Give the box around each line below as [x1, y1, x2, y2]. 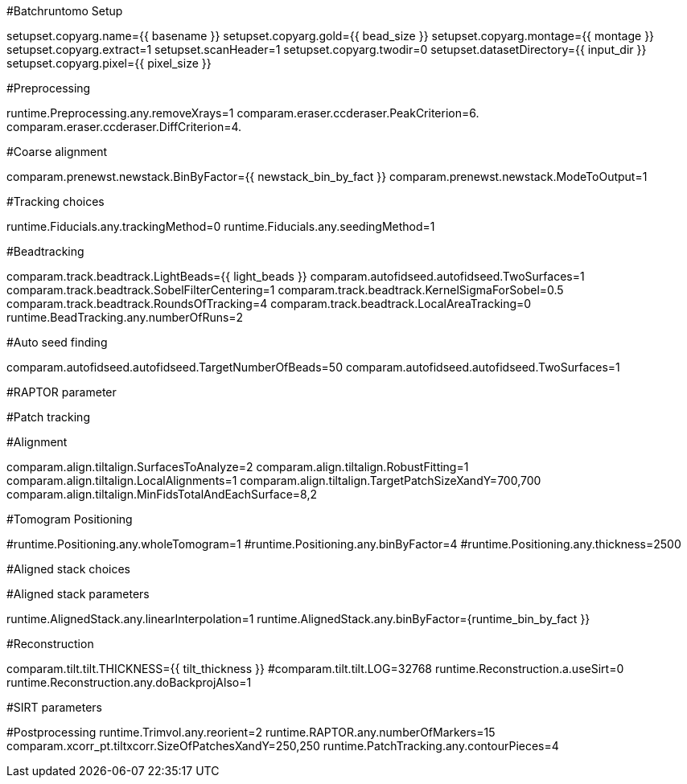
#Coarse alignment [6, 145, 108, 158]
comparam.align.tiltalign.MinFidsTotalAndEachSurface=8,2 [6, 487, 318, 501]
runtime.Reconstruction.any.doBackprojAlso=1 [6, 675, 252, 689]
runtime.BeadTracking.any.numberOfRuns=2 [6, 310, 244, 324]
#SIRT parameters [6, 700, 102, 714]
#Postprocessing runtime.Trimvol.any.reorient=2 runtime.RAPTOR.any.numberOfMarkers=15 [6, 725, 496, 739]
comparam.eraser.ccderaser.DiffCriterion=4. [6, 120, 242, 133]
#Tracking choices [6, 195, 105, 208]
